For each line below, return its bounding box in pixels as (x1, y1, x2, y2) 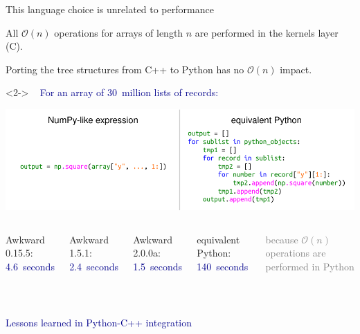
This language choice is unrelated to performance (6, 2, 214, 16)
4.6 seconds (6, 259, 55, 273)
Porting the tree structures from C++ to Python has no (6, 62, 244, 76)
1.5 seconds (133, 259, 183, 273)
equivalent (197, 232, 240, 246)
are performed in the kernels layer (195, 25, 339, 39)
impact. (280, 62, 312, 76)
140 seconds (197, 259, 249, 273)
